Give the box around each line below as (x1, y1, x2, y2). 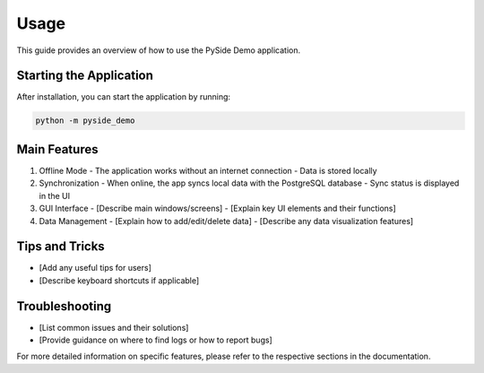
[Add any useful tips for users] (39, 263, 152, 273)
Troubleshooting (16, 299, 112, 314)
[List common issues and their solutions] (39, 322, 189, 333)
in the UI (39, 190, 71, 201)
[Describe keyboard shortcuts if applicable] (39, 274, 200, 286)
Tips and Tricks (16, 239, 105, 255)
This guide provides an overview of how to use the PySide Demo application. (16, 45, 301, 56)
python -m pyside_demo (35, 116, 135, 126)
